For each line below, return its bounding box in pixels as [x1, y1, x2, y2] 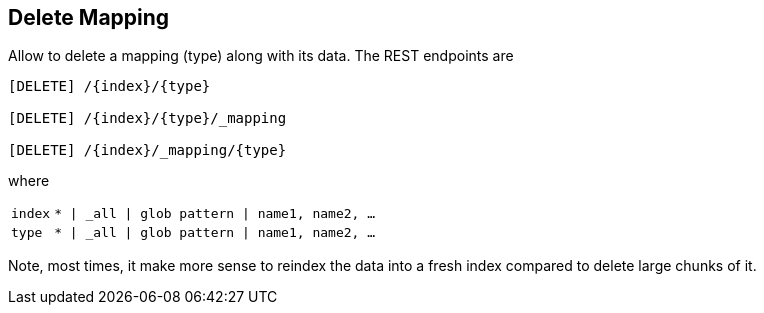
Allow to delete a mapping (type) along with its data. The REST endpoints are [8, 47, 514, 65]
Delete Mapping [8, 5, 170, 30]
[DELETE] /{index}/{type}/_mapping [8, 110, 287, 127]
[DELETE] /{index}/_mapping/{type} [8, 142, 287, 159]
